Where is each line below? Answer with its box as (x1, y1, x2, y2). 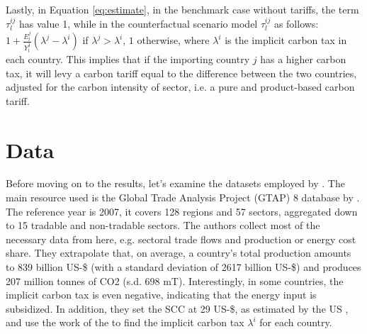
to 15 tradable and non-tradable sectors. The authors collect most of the (6, 218, 320, 233)
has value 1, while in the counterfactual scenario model (19, 16, 258, 30)
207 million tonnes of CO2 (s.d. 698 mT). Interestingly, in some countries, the (6, 273, 344, 288)
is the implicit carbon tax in (225, 33, 347, 48)
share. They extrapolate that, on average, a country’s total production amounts (6, 245, 351, 260)
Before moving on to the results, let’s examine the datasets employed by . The (6, 176, 345, 191)
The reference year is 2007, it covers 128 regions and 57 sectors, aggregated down (6, 204, 358, 218)
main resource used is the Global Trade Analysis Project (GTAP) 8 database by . (6, 190, 360, 205)
